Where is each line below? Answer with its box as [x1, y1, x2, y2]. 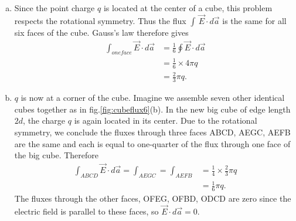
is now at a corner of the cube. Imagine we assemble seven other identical [21, 91, 285, 104]
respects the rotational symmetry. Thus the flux [14, 14, 186, 26]
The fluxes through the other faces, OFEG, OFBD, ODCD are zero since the [14, 192, 291, 205]
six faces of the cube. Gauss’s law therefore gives [14, 26, 189, 38]
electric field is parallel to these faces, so [14, 205, 159, 217]
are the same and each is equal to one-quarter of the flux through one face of [14, 137, 291, 149]
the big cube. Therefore [14, 149, 98, 161]
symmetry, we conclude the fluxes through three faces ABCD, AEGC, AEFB [14, 125, 291, 138]
